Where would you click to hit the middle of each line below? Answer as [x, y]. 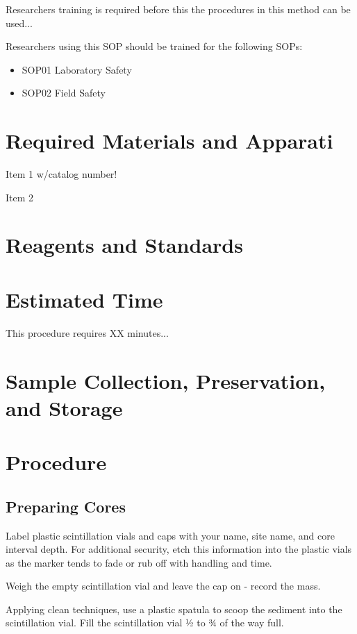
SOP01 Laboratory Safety [77, 69]
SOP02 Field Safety [64, 93]
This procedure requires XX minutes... [87, 332]
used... [19, 23]
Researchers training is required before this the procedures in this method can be [178, 9]
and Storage [64, 407]
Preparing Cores [66, 506]
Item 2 [20, 197]
